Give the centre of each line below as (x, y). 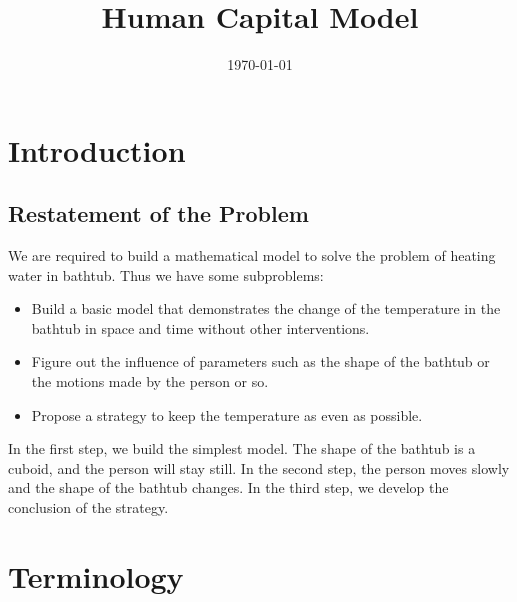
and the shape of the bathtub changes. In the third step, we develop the (228, 487)
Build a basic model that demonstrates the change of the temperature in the (266, 308)
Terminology (96, 575)
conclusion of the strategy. (88, 507)
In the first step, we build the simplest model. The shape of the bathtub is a (242, 448)
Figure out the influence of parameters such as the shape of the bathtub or (260, 361)
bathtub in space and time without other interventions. (200, 327)
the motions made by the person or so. (150, 381)
